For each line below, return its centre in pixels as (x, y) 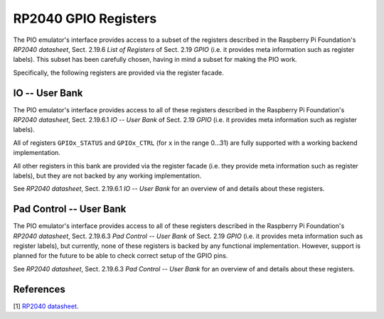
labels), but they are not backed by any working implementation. (107, 175)
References (39, 289)
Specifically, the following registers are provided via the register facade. (118, 72)
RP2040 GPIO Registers (85, 18)
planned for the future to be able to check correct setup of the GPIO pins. (121, 256)
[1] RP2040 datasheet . (46, 306)
